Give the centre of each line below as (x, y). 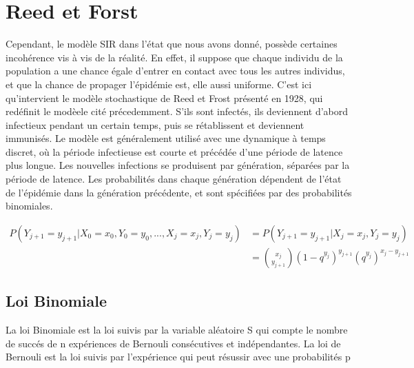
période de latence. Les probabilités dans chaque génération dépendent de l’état (174, 179)
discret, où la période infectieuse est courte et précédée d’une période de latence (174, 151)
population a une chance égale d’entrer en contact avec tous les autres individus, (175, 71)
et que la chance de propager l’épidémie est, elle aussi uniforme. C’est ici (159, 84)
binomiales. (29, 206)
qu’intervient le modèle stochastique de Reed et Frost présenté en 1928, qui (164, 98)
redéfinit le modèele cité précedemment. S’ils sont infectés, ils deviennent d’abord (177, 111)
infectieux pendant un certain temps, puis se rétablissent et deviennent (155, 124)
